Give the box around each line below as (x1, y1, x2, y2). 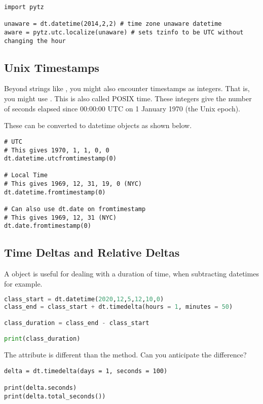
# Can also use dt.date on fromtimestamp (4, 206, 146, 213)
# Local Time (4, 172, 48, 179)
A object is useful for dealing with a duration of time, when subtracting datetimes (4, 268, 259, 279)
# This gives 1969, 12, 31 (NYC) (4, 214, 117, 221)
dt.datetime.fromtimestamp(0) (4, 188, 106, 196)
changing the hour (4, 37, 66, 45)
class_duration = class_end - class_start (4, 319, 149, 327)
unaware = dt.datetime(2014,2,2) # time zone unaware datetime (4, 20, 222, 28)
